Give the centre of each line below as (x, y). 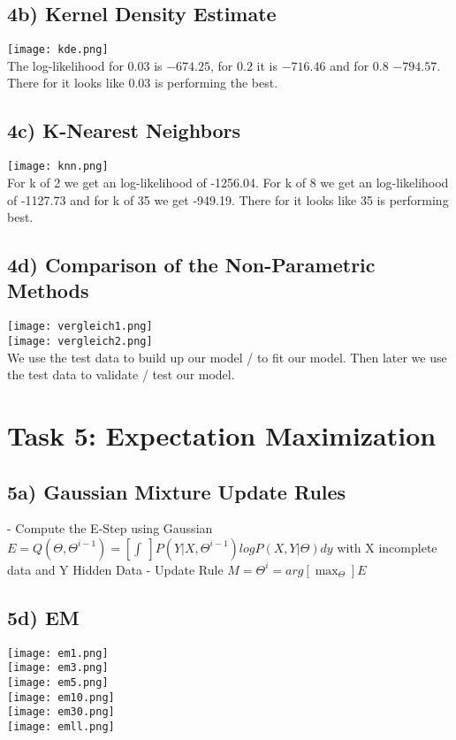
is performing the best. (217, 83)
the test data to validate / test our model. (121, 374)
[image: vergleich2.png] (80, 341)
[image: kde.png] (58, 50)
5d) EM (43, 617)
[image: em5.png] (58, 683)
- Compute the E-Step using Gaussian (110, 528)
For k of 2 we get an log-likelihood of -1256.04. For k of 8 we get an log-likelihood (228, 182)
